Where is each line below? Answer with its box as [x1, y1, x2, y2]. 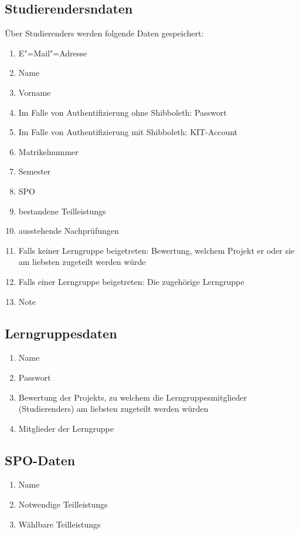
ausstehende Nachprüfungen [18, 224, 119, 237]
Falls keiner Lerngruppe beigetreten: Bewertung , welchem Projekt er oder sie [18, 244, 295, 256]
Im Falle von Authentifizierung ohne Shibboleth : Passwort [18, 106, 227, 118]
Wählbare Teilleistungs [18, 518, 101, 530]
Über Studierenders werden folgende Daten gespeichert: [5, 27, 204, 39]
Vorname [18, 86, 51, 98]
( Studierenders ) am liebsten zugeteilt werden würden [18, 402, 209, 415]
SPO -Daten [5, 451, 76, 469]
